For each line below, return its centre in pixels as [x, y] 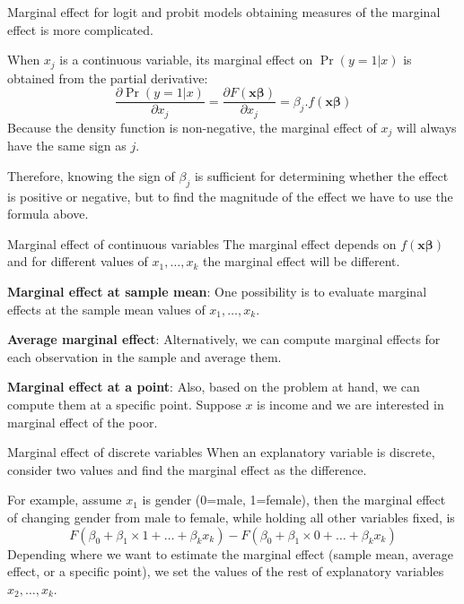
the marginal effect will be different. [302, 261]
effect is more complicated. [81, 29]
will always [427, 127]
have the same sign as [67, 146]
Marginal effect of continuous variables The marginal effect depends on [202, 243]
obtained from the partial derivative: [108, 78]
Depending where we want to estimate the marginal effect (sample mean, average [230, 553]
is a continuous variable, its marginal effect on [186, 60]
